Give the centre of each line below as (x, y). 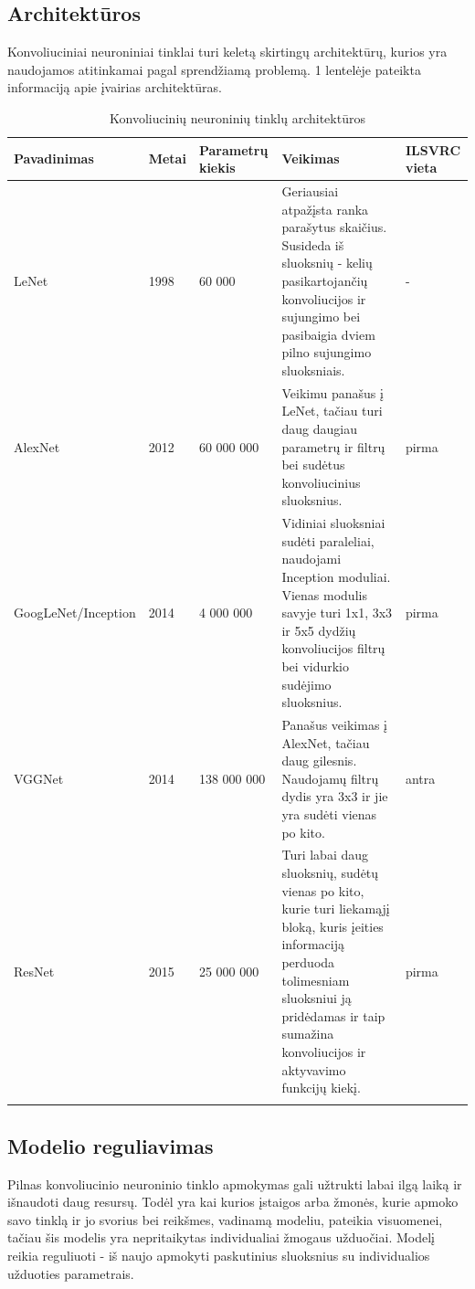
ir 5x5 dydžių (319, 630)
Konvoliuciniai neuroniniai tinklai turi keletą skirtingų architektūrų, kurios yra (227, 52)
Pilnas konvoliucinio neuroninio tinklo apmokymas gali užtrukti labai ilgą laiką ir (235, 1183)
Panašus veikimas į (334, 724)
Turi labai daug (325, 855)
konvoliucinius (321, 482)
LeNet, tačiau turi (332, 411)
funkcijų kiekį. (321, 1088)
